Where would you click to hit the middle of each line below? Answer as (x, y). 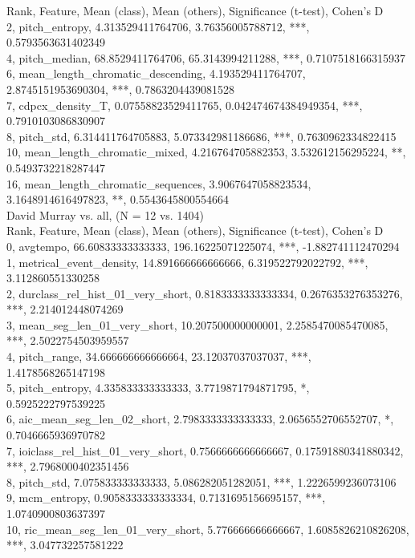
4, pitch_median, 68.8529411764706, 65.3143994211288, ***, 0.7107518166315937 (206, 57)
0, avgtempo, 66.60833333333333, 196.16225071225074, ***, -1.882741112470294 (203, 246)
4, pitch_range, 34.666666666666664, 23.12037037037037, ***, (159, 356)
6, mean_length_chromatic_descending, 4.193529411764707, (156, 73)
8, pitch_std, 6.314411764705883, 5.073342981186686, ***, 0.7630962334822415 (201, 136)
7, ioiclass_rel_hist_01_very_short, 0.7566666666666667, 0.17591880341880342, (205, 450)
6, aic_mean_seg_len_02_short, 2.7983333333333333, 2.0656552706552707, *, (200, 419)
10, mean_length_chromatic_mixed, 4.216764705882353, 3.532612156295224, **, (206, 152)
